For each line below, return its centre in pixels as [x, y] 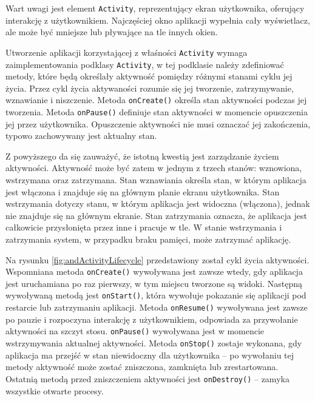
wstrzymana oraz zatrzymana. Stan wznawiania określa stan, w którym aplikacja [156, 180]
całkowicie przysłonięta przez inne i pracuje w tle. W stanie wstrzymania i [144, 227]
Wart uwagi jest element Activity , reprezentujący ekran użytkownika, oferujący [155, 8]
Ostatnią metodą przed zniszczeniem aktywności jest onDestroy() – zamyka [147, 378]
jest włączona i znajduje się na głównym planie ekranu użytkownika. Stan [143, 191]
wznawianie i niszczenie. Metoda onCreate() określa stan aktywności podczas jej [156, 100]
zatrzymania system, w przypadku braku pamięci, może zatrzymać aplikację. [148, 239]
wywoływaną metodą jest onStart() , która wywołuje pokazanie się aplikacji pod [156, 295]
